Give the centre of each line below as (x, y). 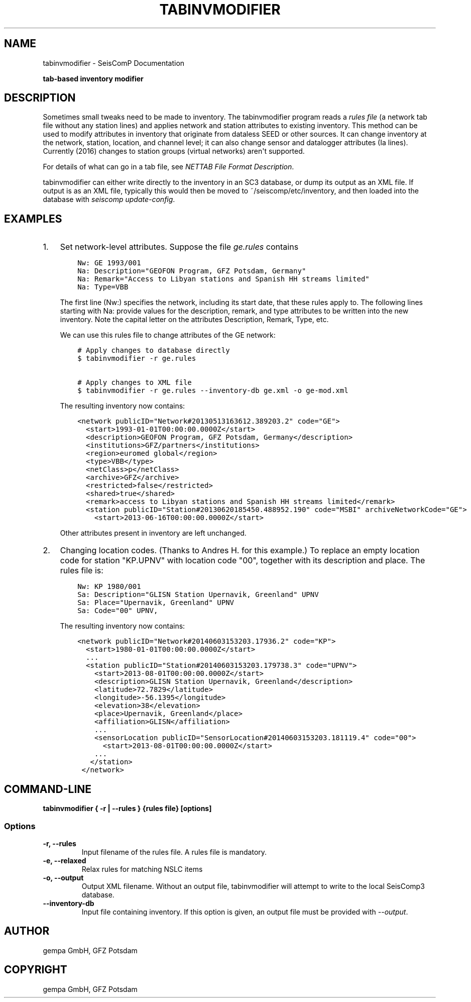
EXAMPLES (33, 219)
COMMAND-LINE (48, 789)
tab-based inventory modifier (93, 78)
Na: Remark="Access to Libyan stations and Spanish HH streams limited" (223, 279)
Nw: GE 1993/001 (109, 263)
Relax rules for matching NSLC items (142, 869)
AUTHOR (27, 931)
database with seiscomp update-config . (109, 199)
